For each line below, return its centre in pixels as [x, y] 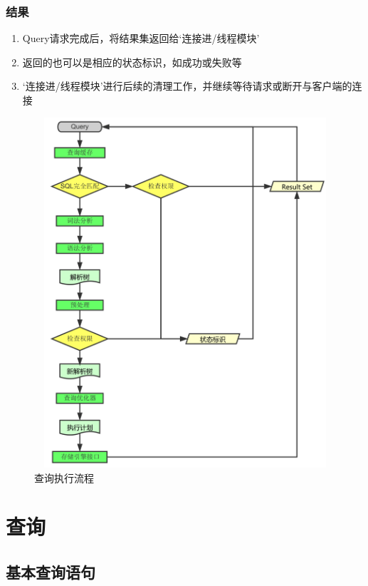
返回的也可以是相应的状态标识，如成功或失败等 [132, 62]
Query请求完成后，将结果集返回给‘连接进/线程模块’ [141, 38]
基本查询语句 [51, 571]
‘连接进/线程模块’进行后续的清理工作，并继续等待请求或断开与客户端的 [187, 86]
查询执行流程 [64, 477]
